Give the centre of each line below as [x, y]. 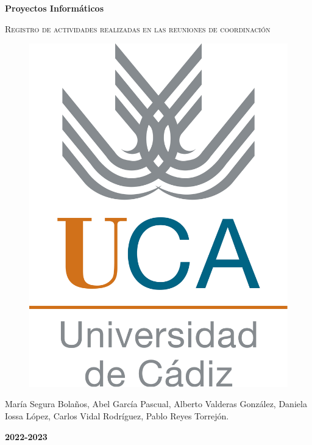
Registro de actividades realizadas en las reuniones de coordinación [138, 28]
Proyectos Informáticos [55, 8]
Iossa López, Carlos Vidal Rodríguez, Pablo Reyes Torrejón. [117, 415]
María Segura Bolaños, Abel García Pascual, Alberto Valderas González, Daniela [156, 404]
